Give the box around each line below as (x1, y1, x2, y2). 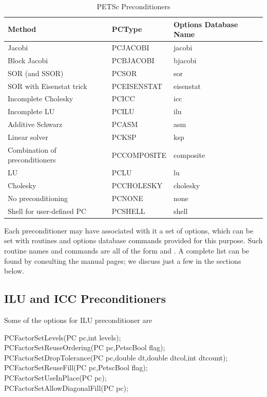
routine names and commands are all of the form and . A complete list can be (4, 245, 250, 256)
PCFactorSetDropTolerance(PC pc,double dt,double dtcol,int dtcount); (4, 352, 228, 363)
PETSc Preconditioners (97, 1, 170, 11)
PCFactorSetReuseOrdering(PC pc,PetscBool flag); (4, 342, 165, 353)
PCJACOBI (111, 42, 149, 53)
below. (4, 265, 24, 276)
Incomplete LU (8, 106, 55, 117)
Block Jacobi (8, 55, 48, 65)
